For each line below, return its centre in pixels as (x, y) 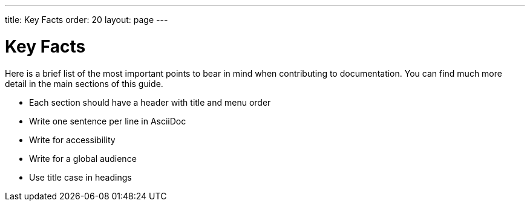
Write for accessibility (72, 140)
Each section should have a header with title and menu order (150, 102)
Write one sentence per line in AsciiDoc (108, 121)
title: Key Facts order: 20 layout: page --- (87, 20)
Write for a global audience (83, 158)
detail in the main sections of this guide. (84, 83)
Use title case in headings (80, 177)
